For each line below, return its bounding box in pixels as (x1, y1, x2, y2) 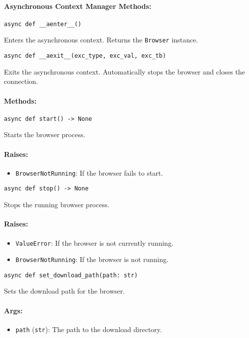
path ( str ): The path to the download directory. (15, 324, 162, 334)
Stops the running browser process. (4, 199, 110, 210)
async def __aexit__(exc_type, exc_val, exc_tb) (4, 52, 166, 60)
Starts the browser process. (4, 129, 86, 140)
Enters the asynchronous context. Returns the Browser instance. (4, 35, 198, 45)
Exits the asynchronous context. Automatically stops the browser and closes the (4, 66, 245, 76)
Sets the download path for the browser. (4, 286, 125, 296)
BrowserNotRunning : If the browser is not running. (15, 254, 169, 264)
